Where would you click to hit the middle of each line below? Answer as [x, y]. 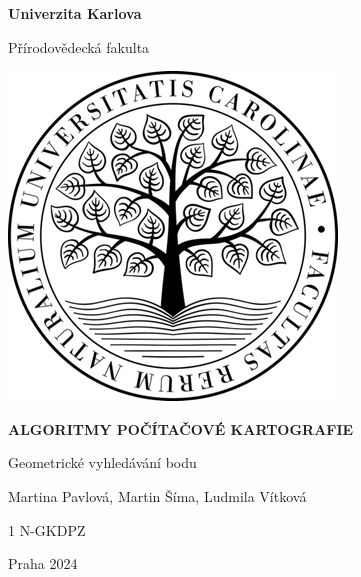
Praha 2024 [43, 563]
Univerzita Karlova [75, 13]
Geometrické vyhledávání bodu [102, 462]
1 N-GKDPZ [47, 529]
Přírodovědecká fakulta [79, 46]
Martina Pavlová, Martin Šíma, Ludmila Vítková [157, 495]
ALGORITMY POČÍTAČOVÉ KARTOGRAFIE [181, 428]
